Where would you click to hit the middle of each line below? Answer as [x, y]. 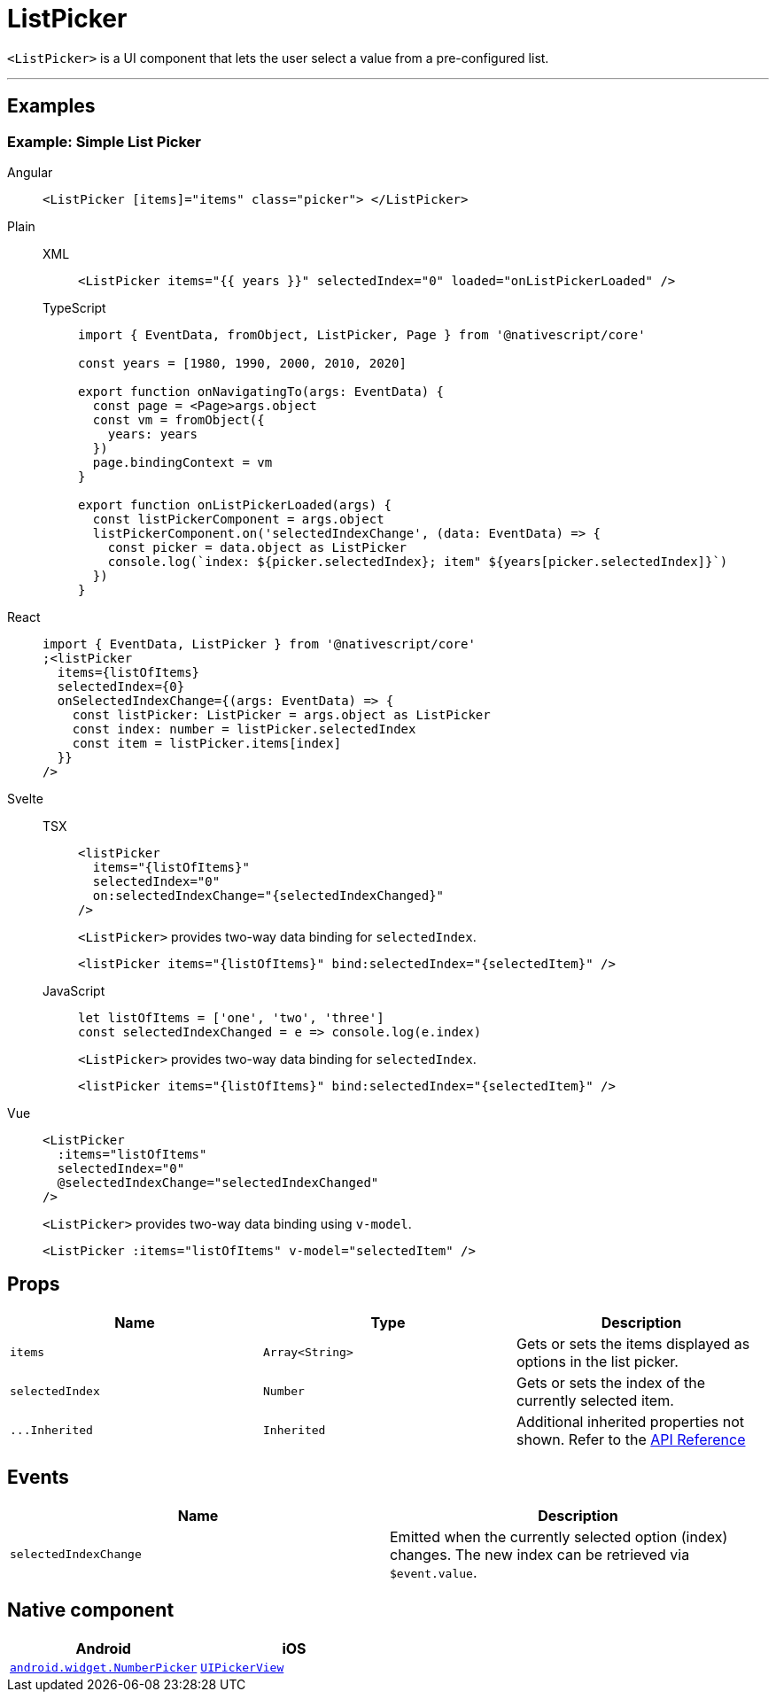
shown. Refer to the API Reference [631, 1439]
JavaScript [74, 990]
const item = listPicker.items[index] [207, 743]
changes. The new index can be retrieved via [540, 1554]
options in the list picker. [597, 1361]
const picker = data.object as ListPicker [257, 547]
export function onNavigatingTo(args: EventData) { [261, 391]
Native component [91, 1610]
